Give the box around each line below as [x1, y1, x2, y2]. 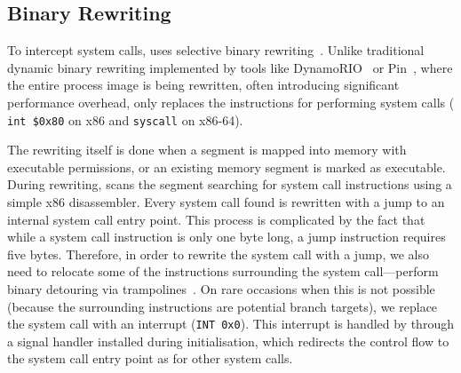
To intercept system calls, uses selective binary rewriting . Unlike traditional [7, 41, 425, 60]
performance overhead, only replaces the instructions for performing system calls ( [7, 92, 455, 111]
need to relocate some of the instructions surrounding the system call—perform [7, 262, 439, 281]
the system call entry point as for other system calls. [7, 349, 293, 368]
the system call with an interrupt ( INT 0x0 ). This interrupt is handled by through [7, 314, 454, 333]
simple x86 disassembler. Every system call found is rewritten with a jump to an [7, 193, 445, 211]
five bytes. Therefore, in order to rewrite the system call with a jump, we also [7, 244, 429, 263]
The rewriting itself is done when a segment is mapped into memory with [7, 140, 407, 159]
